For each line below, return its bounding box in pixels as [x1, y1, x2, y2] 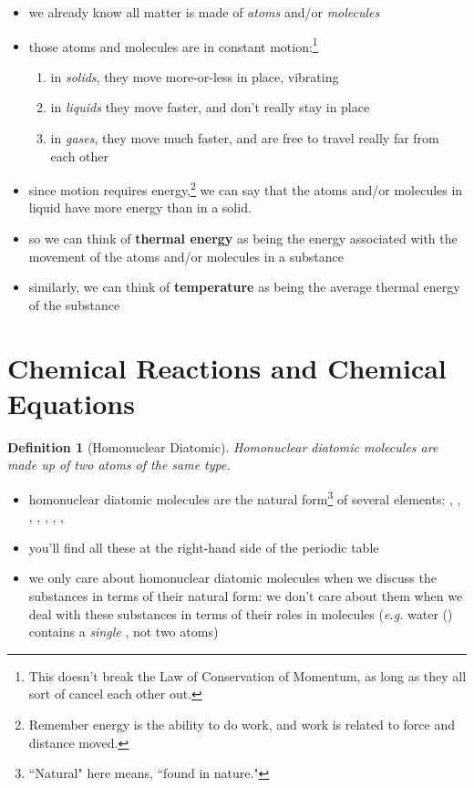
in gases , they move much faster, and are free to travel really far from [50, 129, 439, 148]
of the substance [28, 295, 120, 314]
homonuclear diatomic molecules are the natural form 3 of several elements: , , [28, 486, 461, 508]
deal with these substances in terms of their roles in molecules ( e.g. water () [28, 604, 453, 623]
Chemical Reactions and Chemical [7, 348, 447, 386]
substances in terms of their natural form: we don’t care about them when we [28, 586, 463, 605]
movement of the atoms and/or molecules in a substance [28, 246, 345, 265]
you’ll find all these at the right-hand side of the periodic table [28, 537, 379, 556]
